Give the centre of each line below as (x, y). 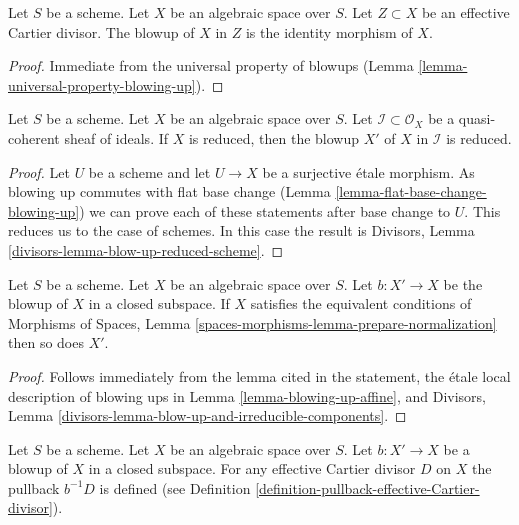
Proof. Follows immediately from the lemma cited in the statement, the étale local (259, 375)
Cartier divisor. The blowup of (101, 31)
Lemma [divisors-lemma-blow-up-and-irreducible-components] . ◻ (207, 415)
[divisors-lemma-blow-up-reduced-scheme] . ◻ (146, 249)
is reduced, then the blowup (274, 137)
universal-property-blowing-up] (102, 84)
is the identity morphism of (329, 31)
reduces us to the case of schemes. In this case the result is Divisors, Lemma (241, 230)
